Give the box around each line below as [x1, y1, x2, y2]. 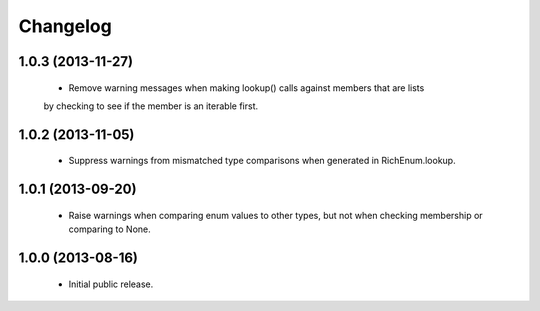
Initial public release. [68, 278, 154, 290]
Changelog [18, 15, 112, 37]
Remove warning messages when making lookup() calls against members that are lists [68, 81, 425, 94]
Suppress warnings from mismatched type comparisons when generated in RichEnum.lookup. [68, 155, 456, 167]
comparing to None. [68, 223, 152, 235]
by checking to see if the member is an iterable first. [43, 100, 259, 112]
